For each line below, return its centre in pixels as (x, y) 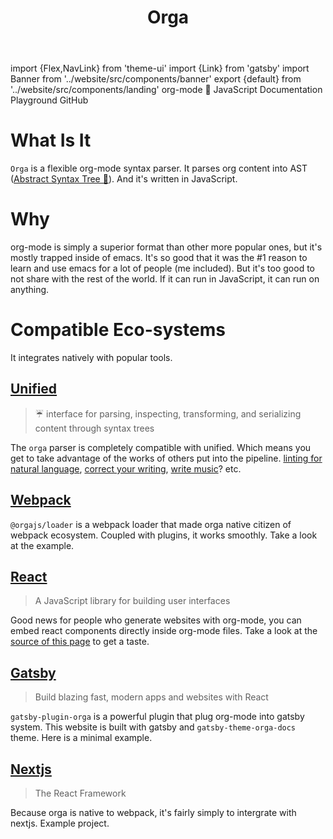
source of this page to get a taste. (80, 642)
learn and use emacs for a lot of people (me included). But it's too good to (162, 268)
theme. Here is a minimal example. (81, 738)
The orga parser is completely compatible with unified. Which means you (161, 447)
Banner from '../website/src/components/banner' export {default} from (156, 79)
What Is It (51, 140)
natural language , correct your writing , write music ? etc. (126, 468)
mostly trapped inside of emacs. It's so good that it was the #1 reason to (159, 258)
